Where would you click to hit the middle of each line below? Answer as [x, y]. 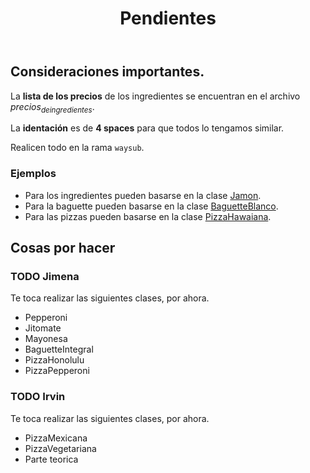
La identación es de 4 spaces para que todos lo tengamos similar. [147, 128]
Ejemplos [33, 174]
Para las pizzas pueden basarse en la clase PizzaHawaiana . [148, 216]
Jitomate [43, 328]
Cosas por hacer [63, 248]
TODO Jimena [45, 277]
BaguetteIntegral [59, 349]
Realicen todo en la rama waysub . [77, 148]
